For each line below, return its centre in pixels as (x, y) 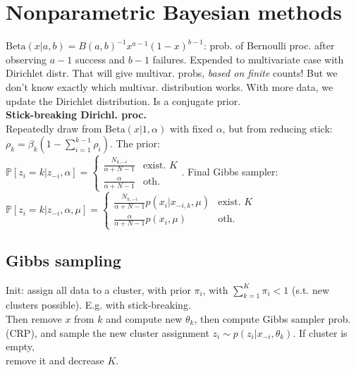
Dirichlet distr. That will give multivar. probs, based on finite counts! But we (172, 73)
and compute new (144, 318)
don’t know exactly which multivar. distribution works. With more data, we (170, 86)
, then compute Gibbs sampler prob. (272, 318)
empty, (20, 346)
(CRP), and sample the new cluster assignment (108, 332)
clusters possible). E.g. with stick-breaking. (98, 305)
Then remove (34, 318)
